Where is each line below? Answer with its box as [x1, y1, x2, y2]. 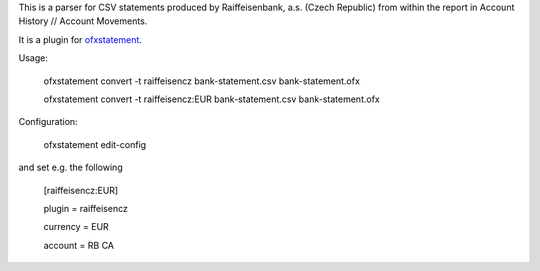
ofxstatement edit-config [43, 138, 147, 150]
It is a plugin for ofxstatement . [18, 33, 142, 45]
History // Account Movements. [18, 15, 148, 27]
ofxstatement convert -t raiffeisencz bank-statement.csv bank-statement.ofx [43, 75, 360, 87]
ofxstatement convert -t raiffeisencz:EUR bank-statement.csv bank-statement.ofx [43, 93, 380, 105]
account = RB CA [43, 239, 115, 251]
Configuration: [18, 116, 79, 128]
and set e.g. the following [18, 161, 124, 174]
